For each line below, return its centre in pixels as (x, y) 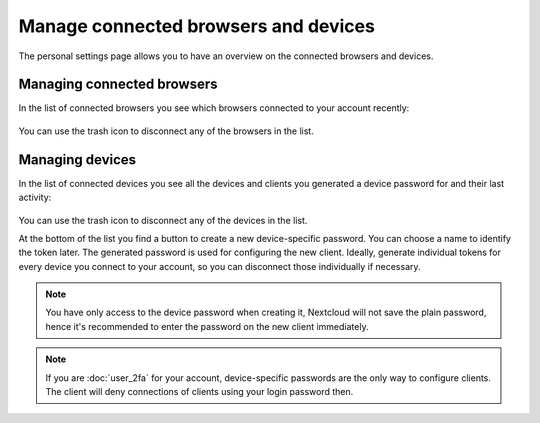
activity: (35, 197)
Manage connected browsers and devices (196, 26)
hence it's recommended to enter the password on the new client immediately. (207, 326)
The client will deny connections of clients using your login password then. (199, 392)
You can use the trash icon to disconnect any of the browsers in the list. (166, 131)
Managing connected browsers (118, 84)
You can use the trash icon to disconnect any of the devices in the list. (163, 220)
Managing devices (77, 159)
